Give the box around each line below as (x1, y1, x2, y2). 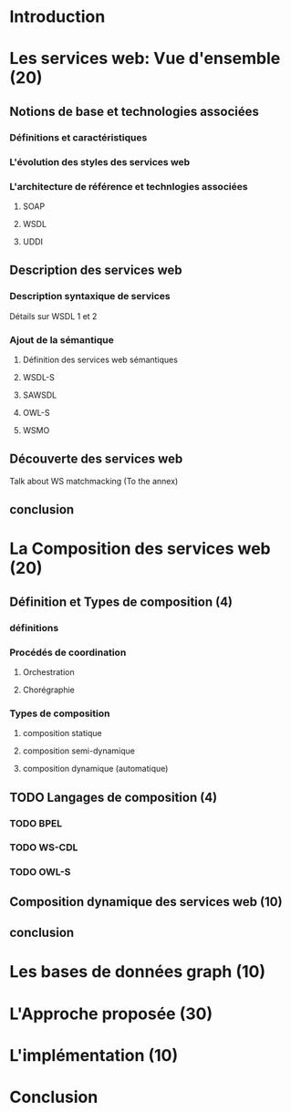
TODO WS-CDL (9, 841, 78, 854)
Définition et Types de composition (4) (9, 594, 234, 609)
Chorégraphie (22, 684, 76, 695)
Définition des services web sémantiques (22, 354, 178, 365)
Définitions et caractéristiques (9, 130, 148, 143)
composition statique (22, 728, 102, 739)
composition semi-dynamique (22, 745, 135, 756)
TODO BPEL (9, 816, 62, 829)
